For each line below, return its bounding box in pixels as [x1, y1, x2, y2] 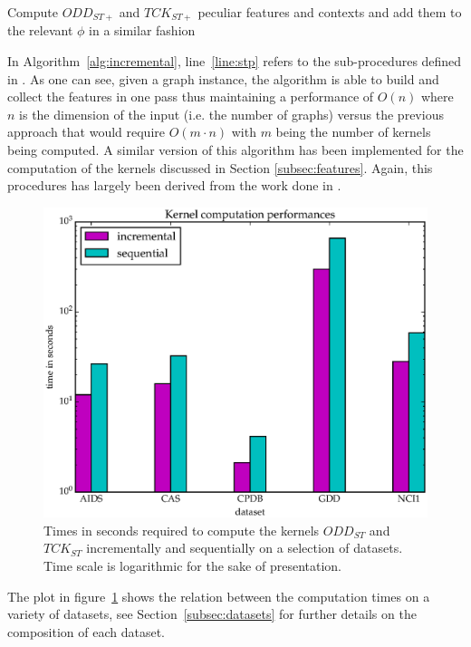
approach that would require [7, 122, 165, 141]
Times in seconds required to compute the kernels [43, 520, 320, 539]
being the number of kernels [275, 122, 431, 141]
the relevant [7, 21, 73, 40]
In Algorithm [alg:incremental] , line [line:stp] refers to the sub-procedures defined [7, 52, 462, 71]
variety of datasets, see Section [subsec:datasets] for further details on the [7, 604, 417, 623]
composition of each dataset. [7, 622, 165, 641]
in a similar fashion [89, 21, 196, 40]
